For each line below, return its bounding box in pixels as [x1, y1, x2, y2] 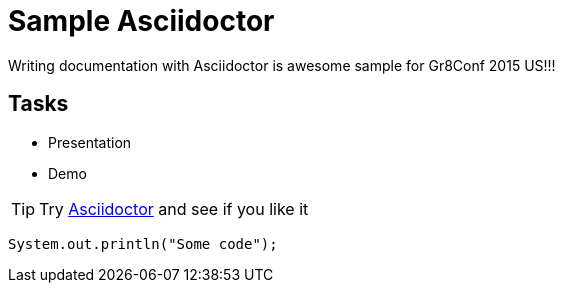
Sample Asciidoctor [8, 4, 275, 38]
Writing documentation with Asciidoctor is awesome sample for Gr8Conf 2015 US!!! [8, 56, 556, 74]
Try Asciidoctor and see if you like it [39, 198, 309, 219]
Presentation [48, 133, 132, 151]
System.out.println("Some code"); [8, 235, 278, 252]
